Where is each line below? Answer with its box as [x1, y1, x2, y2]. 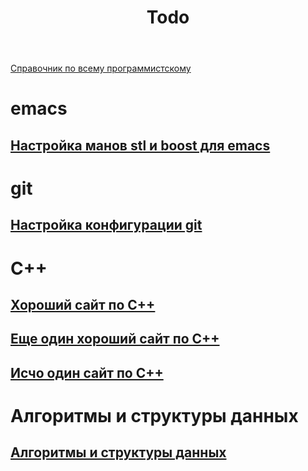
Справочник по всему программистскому [10, 62, 192, 75]
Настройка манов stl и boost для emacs [10, 137, 271, 154]
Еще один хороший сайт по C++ [10, 331, 220, 348]
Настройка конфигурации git [10, 217, 203, 234]
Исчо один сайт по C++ [10, 364, 164, 381]
